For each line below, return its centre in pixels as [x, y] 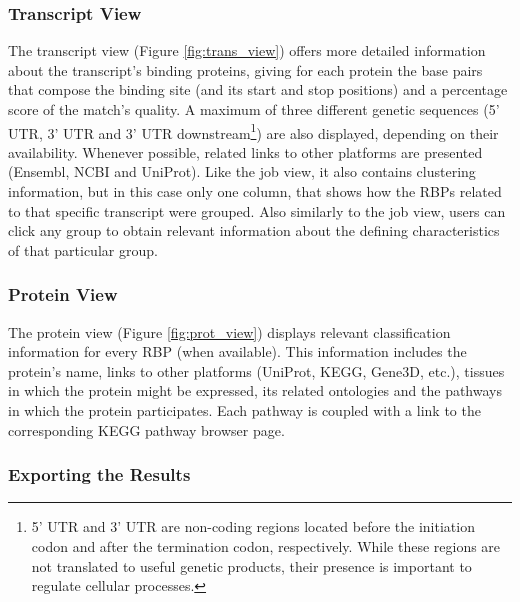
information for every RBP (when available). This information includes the [237, 351]
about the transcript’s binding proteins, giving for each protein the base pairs [245, 69]
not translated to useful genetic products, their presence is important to [251, 565]
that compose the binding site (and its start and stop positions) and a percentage [258, 89]
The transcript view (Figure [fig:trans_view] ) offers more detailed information [247, 50]
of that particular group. [83, 249]
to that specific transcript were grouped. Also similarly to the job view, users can [257, 210]
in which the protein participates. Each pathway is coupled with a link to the [244, 410]
